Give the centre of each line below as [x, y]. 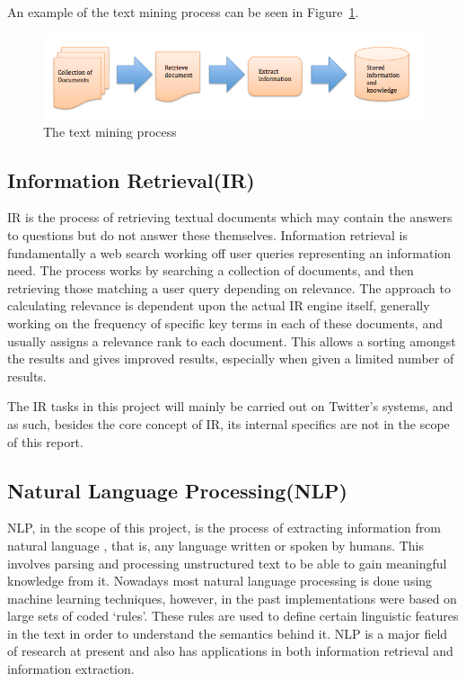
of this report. [45, 441]
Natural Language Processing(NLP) [177, 490]
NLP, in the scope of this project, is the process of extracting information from [224, 528]
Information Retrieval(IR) [131, 179]
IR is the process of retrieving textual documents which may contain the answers [230, 217]
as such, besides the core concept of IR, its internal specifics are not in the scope [229, 423]
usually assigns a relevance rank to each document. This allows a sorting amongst [232, 340]
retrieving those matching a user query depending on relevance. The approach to [229, 287]
